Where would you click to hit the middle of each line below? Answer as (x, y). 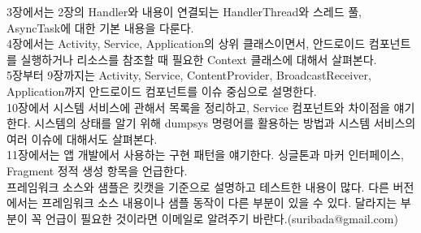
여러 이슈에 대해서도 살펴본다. (82, 138)
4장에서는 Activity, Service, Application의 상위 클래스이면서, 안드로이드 (186, 43)
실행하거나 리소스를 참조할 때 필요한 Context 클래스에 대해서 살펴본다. (199, 59)
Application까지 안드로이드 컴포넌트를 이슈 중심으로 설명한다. (162, 91)
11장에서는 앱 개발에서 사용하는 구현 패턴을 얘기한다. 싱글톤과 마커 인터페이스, (205, 155)
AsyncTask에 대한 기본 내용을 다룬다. (100, 27)
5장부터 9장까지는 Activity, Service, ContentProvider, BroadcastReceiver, (189, 75)
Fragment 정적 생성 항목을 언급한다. (97, 170)
